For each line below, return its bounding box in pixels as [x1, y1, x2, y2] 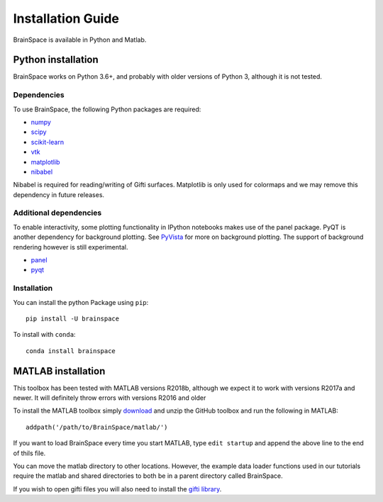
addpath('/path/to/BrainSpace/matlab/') [26, 423, 168, 431]
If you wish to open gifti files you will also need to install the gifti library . [13, 484, 222, 493]
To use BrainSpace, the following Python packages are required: [13, 105, 201, 113]
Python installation [13, 54, 99, 66]
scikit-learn [30, 138, 64, 146]
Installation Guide [13, 11, 120, 26]
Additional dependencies [13, 208, 102, 218]
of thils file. [13, 449, 46, 457]
